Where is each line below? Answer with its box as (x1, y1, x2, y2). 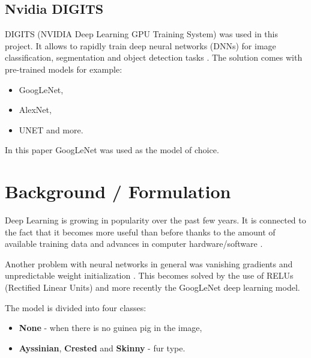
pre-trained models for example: (5, 62, 122, 75)
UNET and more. (19, 123, 83, 136)
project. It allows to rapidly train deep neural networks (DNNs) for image (5, 39, 276, 52)
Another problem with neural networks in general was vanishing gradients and (5, 257, 293, 270)
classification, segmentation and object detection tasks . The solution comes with (5, 51, 303, 64)
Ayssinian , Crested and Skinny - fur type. (19, 341, 186, 354)
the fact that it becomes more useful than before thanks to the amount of (5, 225, 276, 238)
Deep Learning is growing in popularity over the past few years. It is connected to (5, 214, 306, 226)
